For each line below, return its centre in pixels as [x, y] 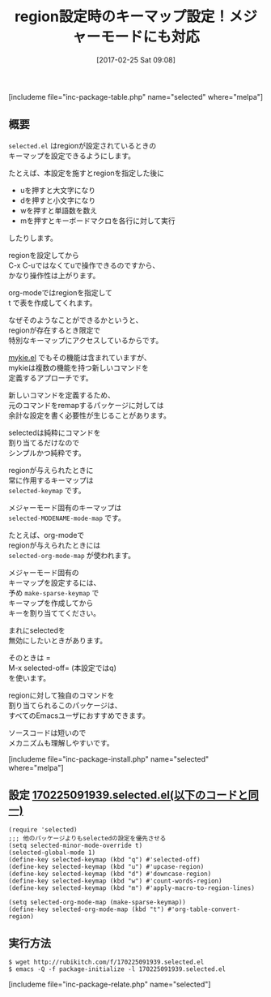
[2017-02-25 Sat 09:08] [136, 60]
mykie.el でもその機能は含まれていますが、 [80, 357]
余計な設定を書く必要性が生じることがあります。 [90, 415]
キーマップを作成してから [51, 603]
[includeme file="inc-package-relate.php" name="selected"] [110, 984]
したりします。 [33, 238]
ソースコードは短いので [47, 733]
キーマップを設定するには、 [55, 582]
